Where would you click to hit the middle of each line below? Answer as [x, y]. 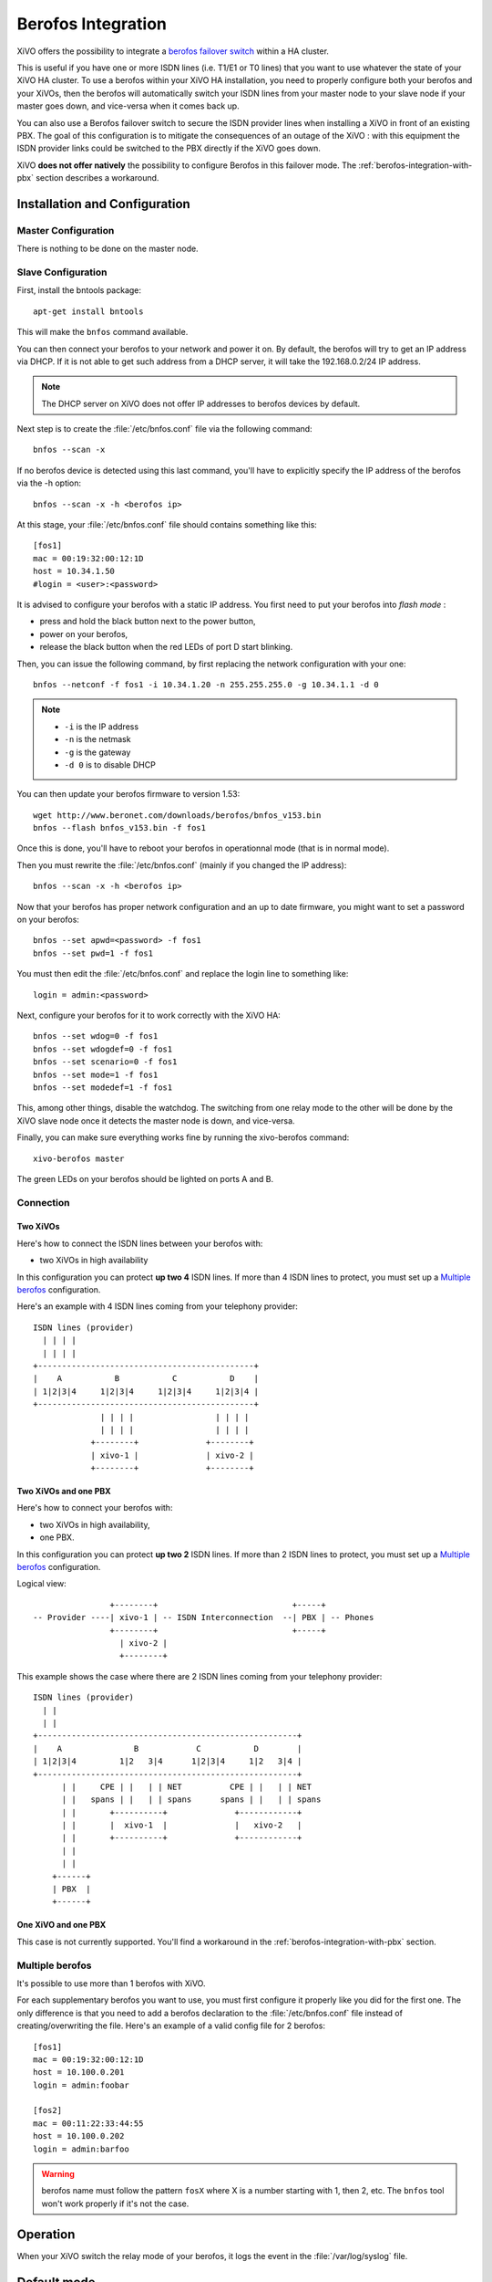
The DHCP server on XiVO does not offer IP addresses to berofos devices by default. [201, 403]
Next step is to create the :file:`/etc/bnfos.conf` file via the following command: [165, 429]
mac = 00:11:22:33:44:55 [88, 2123]
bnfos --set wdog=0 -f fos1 [96, 1036]
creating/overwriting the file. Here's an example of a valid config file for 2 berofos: [171, 2026]
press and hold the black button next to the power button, [148, 622]
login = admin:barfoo [81, 2149]
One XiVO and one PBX [61, 1925]
